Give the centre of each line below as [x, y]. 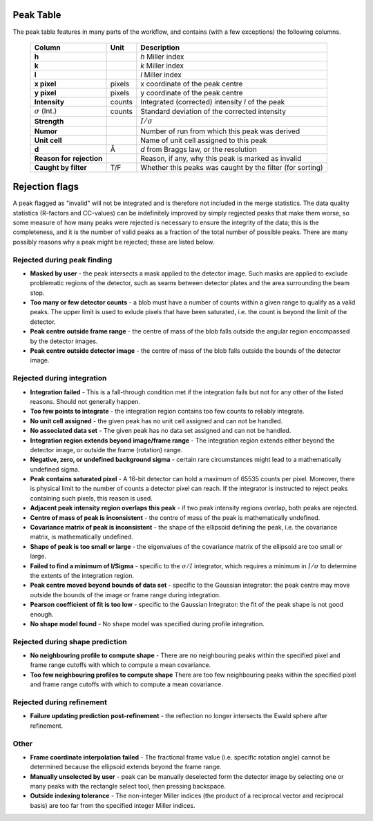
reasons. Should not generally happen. [85, 401]
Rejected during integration [60, 378]
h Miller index [162, 57]
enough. [42, 614]
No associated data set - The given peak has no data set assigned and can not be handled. [161, 431]
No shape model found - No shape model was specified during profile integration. [147, 624]
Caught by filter [60, 167]
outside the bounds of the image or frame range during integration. [125, 595]
